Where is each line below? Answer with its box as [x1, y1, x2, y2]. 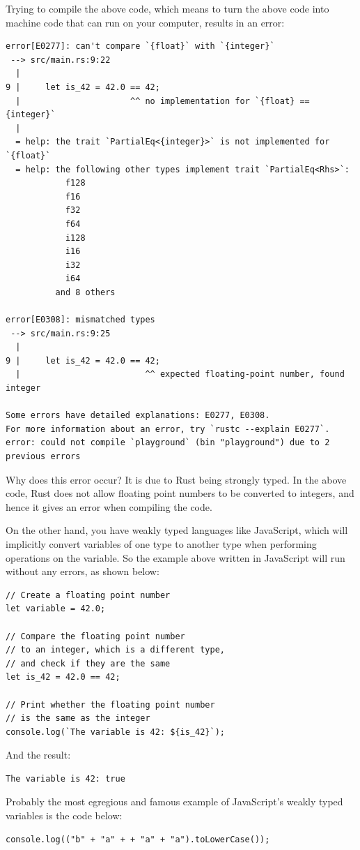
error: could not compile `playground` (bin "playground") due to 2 [6, 438, 330, 448]
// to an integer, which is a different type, [6, 645, 225, 655]
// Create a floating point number [6, 590, 171, 600]
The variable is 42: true [6, 773, 125, 784]
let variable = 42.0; [6, 604, 106, 614]
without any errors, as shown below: [6, 564, 159, 579]
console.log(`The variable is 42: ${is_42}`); [6, 726, 225, 737]
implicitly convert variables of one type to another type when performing [6, 536, 317, 551]
